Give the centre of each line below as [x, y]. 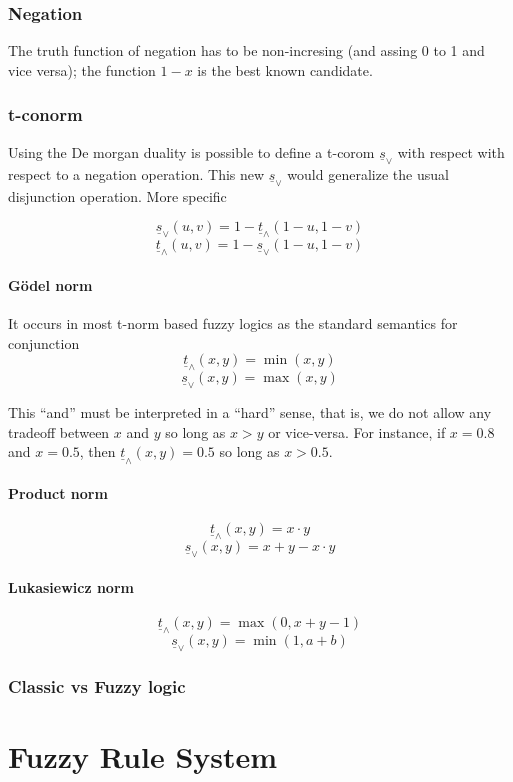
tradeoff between [59, 431]
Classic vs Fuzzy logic [97, 686]
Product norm [58, 493]
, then [97, 451]
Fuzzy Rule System [143, 756]
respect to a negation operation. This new [136, 173]
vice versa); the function [82, 69]
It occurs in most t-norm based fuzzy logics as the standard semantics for [233, 323]
